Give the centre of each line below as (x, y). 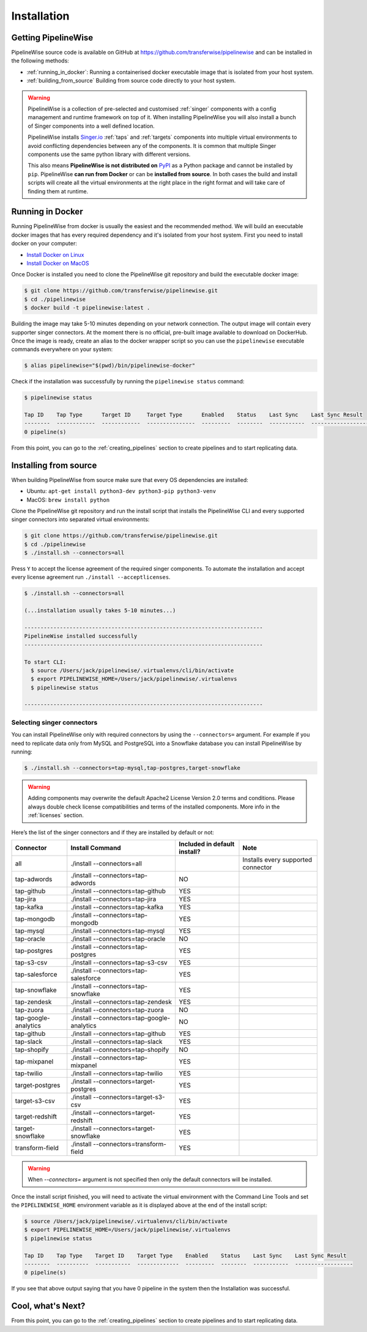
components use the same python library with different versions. (109, 154)
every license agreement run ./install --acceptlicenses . (91, 577)
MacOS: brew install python (68, 500)
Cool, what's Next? (48, 1306)
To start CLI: (45, 662)
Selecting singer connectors (54, 722)
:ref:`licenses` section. (56, 815)
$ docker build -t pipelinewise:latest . (87, 308)
